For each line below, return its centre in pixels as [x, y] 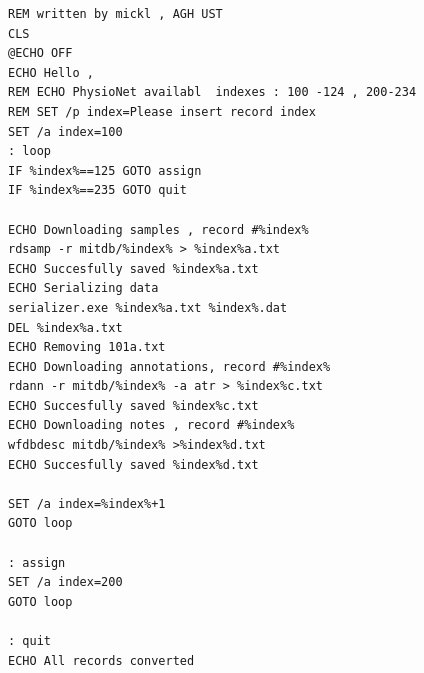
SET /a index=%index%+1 [87, 503]
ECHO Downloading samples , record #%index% [158, 229]
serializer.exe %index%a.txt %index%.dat [148, 307]
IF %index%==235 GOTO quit [97, 190]
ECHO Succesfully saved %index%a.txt [133, 268]
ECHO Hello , [51, 72]
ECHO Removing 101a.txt [87, 347]
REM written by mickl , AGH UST [115, 14]
